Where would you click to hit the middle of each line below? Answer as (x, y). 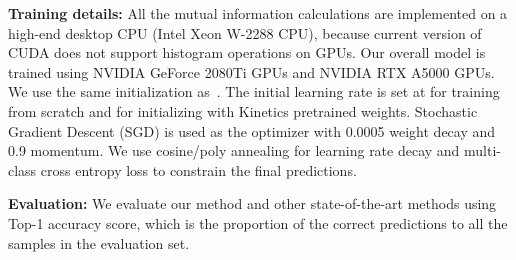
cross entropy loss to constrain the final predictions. (198, 169)
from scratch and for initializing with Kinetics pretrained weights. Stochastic (243, 110)
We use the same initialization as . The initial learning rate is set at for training (254, 91)
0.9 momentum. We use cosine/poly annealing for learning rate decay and (234, 150)
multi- (482, 150)
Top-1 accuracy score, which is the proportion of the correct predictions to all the (258, 222)
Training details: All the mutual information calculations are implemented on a (258, 13)
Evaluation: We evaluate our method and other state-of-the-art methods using (252, 203)
